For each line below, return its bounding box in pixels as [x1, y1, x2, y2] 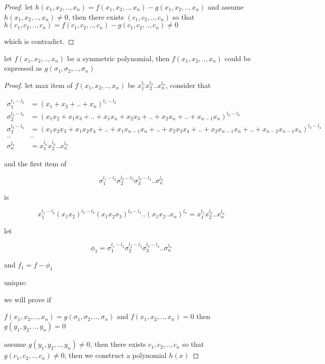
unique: [4, 277, 27, 288]
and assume [208, 2, 244, 12]
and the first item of [4, 158, 67, 169]
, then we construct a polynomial [64, 350, 167, 360]
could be [224, 53, 251, 63]
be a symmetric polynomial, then [67, 53, 170, 63]
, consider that [165, 79, 211, 90]
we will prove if [4, 294, 51, 304]
